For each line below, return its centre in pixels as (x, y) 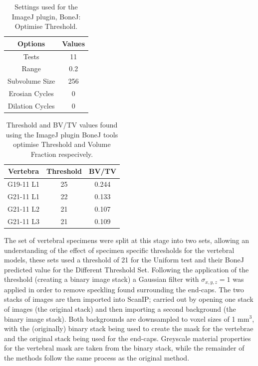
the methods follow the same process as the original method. (97, 357)
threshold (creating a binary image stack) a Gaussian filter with (102, 279)
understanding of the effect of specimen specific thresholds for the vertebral (119, 250)
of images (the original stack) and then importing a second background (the (120, 308)
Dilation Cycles (31, 106)
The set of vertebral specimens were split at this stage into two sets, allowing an (127, 240)
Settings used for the (46, 6)
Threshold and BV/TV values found (62, 125)
